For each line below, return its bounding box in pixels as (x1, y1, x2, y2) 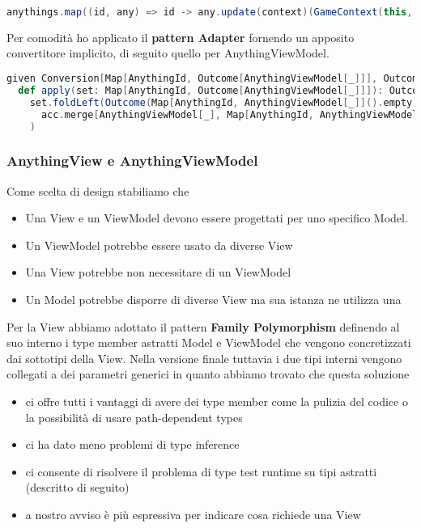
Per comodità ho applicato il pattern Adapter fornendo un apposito (6, 28, 355, 45)
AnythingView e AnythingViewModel (6, 150, 258, 171)
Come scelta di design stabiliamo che (6, 182, 189, 199)
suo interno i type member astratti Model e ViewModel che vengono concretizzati (6, 334, 411, 351)
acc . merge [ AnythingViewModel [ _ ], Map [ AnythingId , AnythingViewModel (40, 108, 419, 120)
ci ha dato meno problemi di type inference (25, 436, 240, 453)
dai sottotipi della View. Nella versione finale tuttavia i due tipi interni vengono (6, 349, 402, 366)
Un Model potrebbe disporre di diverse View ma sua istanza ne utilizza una (25, 291, 402, 308)
